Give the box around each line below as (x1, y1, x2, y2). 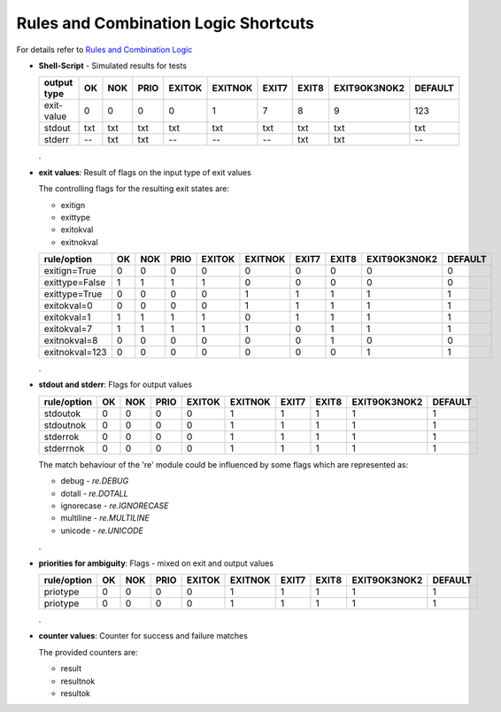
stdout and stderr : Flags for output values (38, 379, 193, 390)
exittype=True (43, 288, 103, 300)
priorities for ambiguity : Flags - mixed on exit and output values (38, 558, 274, 569)
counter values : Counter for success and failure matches (38, 631, 248, 641)
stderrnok (43, 442, 85, 454)
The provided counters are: (38, 646, 138, 657)
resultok (60, 687, 90, 699)
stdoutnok (43, 419, 87, 431)
